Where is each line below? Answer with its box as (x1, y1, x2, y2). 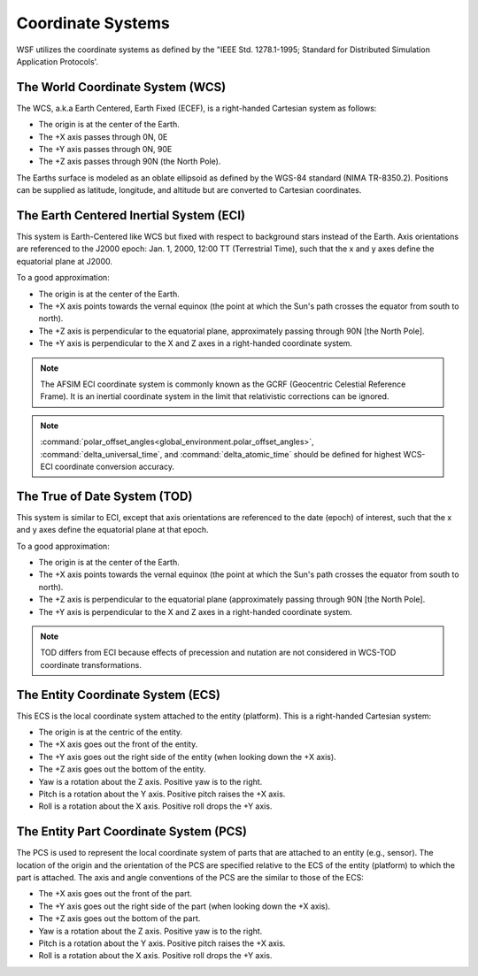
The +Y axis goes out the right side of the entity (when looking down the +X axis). (38, 751, 336, 762)
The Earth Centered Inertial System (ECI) (16, 208, 246, 223)
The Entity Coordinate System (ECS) (16, 687, 221, 703)
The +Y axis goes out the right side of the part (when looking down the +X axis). (38, 901, 331, 911)
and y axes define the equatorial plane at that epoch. (16, 525, 209, 535)
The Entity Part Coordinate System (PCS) (16, 824, 248, 840)
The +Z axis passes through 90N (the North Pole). (38, 156, 221, 167)
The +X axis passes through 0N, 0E (38, 131, 168, 142)
